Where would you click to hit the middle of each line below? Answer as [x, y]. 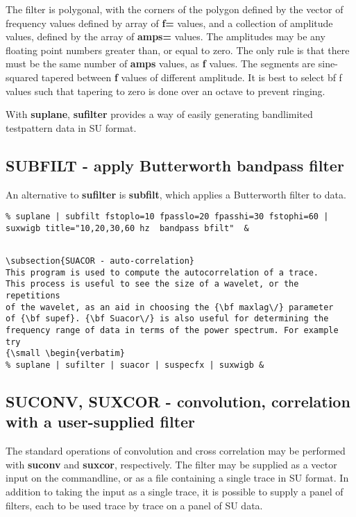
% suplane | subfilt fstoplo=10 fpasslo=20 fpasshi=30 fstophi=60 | [167, 217]
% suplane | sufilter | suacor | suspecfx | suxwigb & [135, 365]
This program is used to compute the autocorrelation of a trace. [162, 272]
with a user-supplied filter [101, 422]
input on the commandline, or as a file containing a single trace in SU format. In [177, 478]
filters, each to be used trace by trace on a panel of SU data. [134, 505]
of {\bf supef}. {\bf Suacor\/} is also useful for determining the [167, 319]
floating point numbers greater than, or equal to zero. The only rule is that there [178, 50]
